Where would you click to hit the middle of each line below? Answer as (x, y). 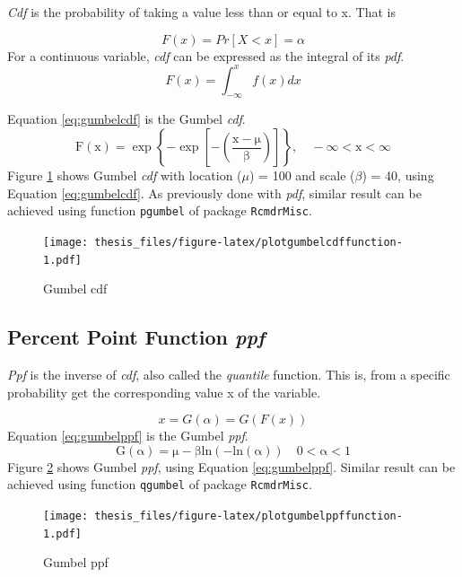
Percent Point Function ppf (136, 337)
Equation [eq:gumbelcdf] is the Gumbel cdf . (126, 119)
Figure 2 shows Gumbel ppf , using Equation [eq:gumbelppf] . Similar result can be (231, 466)
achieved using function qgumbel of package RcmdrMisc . (160, 484)
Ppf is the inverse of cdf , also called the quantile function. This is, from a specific (229, 375)
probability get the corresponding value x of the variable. (164, 392)
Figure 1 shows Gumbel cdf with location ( (125, 175)
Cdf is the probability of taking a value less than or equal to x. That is (201, 12)
